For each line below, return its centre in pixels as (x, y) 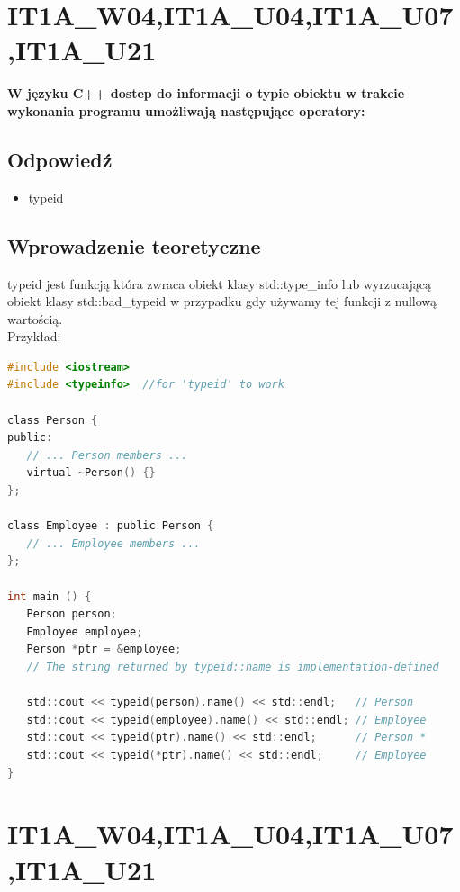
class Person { (53, 420)
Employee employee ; (85, 631)
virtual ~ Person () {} (91, 473)
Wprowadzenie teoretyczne (134, 245)
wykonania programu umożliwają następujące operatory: (186, 110)
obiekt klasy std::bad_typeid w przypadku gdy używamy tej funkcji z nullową (222, 301)
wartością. (35, 318)
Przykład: (34, 336)
